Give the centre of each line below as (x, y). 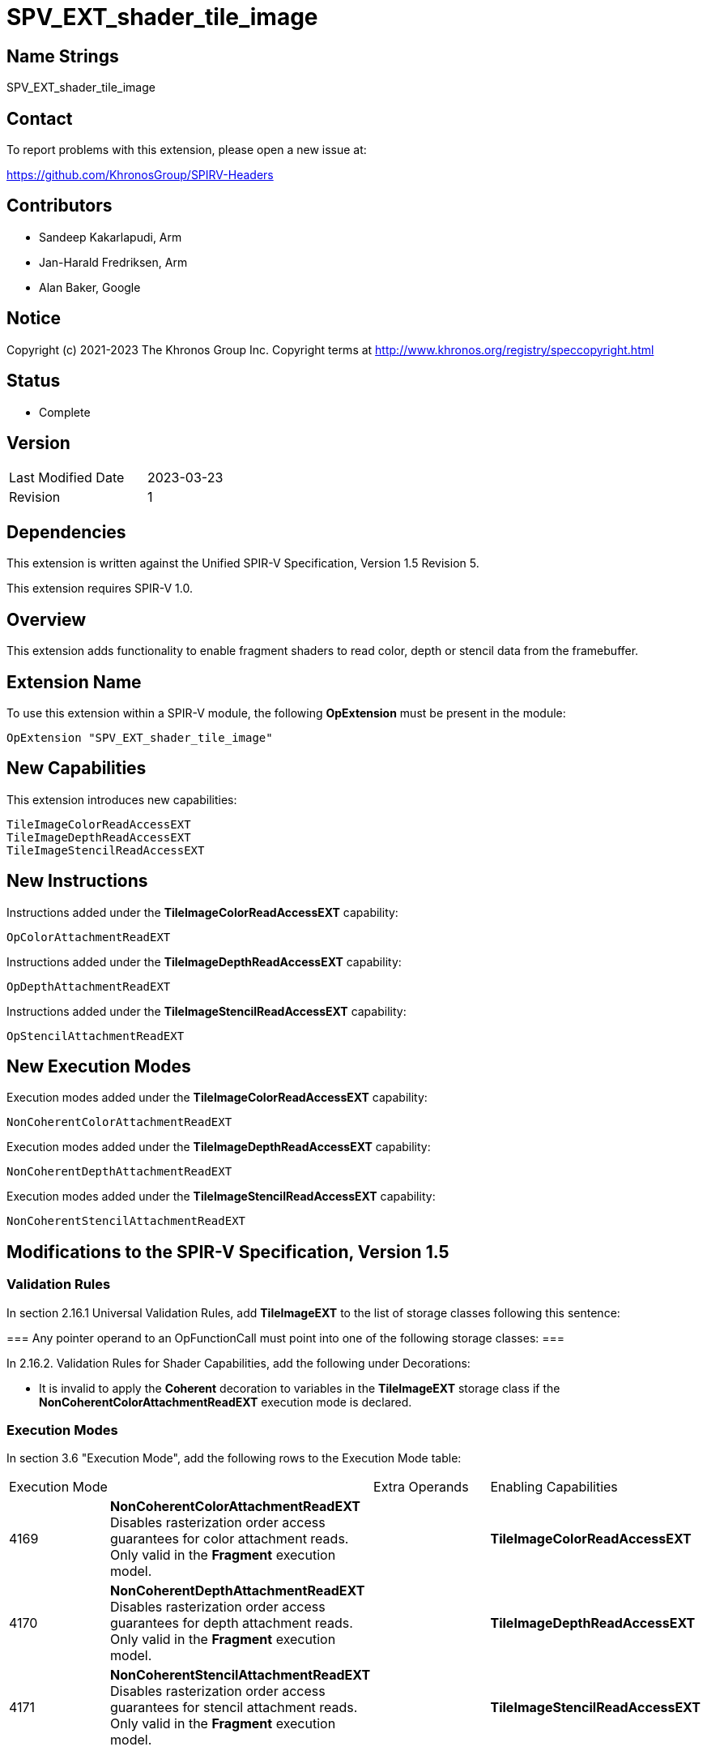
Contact (40, 118)
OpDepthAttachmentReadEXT (89, 986)
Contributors (60, 206)
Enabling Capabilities (554, 1487)
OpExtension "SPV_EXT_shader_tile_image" (140, 737)
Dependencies (66, 532)
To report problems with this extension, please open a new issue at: (187, 150)
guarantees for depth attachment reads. (232, 1623)
